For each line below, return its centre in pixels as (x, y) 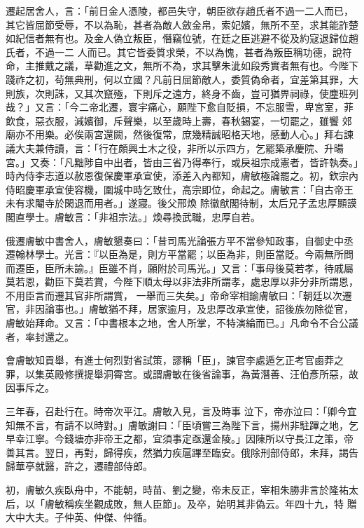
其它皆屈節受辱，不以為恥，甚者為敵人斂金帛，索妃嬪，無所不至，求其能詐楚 (182, 24)
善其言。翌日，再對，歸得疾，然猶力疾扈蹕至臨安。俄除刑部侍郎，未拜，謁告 (182, 452)
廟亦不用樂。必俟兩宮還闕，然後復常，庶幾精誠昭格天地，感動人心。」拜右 (175, 134)
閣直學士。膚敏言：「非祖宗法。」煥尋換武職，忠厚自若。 (133, 216)
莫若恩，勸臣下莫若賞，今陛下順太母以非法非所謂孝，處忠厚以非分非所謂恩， (182, 282)
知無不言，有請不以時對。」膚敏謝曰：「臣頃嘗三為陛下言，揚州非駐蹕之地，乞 (182, 425)
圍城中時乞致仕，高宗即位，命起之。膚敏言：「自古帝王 (228, 189)
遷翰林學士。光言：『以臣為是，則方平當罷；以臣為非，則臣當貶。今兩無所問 (180, 254)
